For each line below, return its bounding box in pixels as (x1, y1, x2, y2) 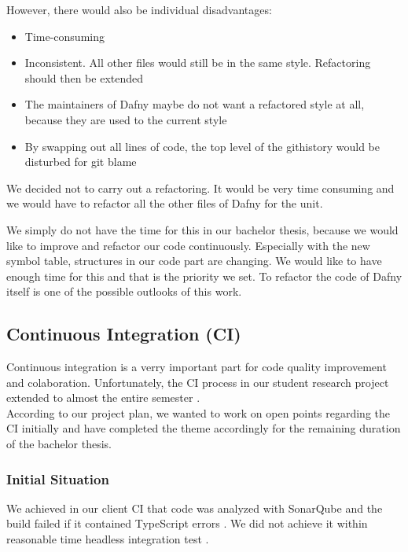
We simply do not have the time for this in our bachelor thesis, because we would (6, 221, 399, 237)
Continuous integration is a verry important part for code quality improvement (6, 359, 387, 375)
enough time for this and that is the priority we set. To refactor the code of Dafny (6, 267, 402, 284)
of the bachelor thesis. (6, 436, 112, 452)
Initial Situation (6, 469, 109, 488)
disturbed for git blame (24, 153, 137, 170)
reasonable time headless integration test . (6, 531, 209, 547)
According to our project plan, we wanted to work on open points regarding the (6, 404, 390, 421)
